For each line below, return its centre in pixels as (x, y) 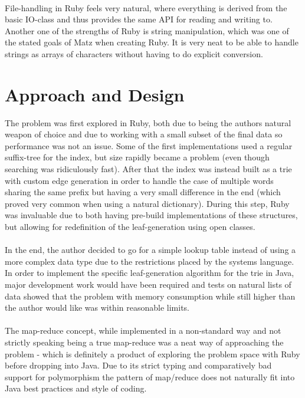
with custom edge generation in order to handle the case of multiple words (139, 180)
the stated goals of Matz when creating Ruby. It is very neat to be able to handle (152, 42)
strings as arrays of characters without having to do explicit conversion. (134, 53)
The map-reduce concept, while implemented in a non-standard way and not (143, 330)
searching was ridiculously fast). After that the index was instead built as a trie (148, 169)
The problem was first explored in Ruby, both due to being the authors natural (148, 122)
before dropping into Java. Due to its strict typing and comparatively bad (138, 365)
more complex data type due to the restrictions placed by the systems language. (150, 261)
